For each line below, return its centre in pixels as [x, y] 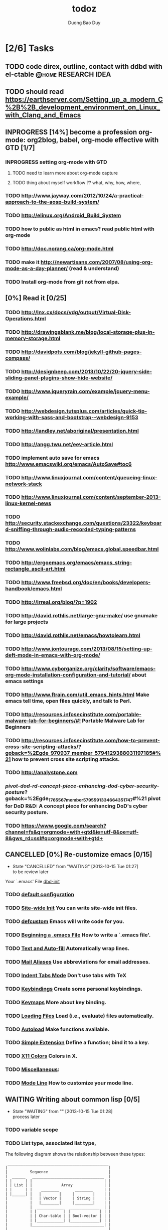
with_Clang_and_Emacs [43, 115]
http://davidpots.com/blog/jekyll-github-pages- [81, 352]
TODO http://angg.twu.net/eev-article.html [59, 444]
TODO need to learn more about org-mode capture [65, 173]
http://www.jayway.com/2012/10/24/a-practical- [82, 196]
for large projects [27, 622]
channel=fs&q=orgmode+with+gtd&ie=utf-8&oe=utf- [72, 832]
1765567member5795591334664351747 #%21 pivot [105, 799]
